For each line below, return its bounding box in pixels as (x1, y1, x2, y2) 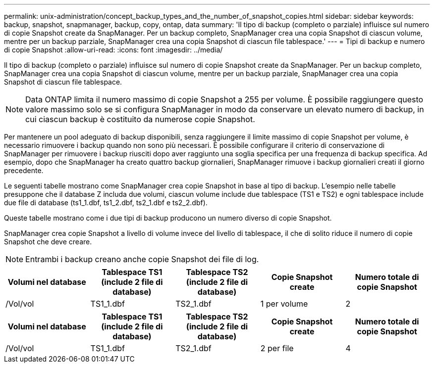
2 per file (260, 343, 294, 353)
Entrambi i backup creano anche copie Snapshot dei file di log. (25, 254, 259, 264)
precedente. (4, 166, 44, 175)
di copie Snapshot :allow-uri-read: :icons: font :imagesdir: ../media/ (4, 46, 223, 54)
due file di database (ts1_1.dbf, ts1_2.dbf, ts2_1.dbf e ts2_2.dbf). (4, 198, 208, 207)
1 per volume (260, 299, 308, 309)
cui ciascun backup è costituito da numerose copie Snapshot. (25, 114, 255, 124)
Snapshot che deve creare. (4, 237, 92, 246)
